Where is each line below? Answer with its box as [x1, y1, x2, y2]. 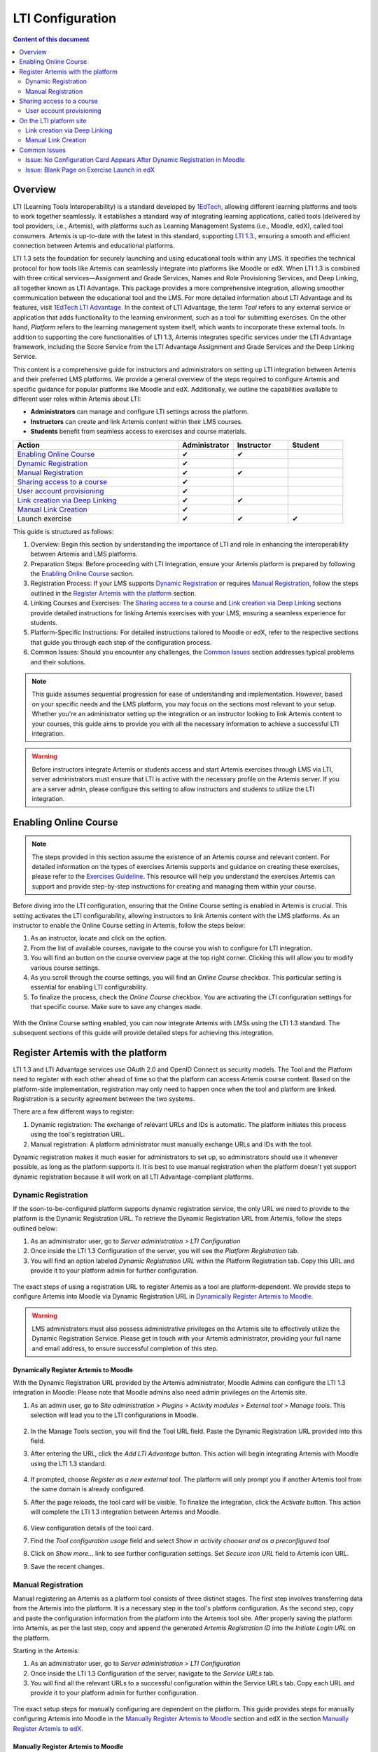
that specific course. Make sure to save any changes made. [30, 1003, 203, 1011]
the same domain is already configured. [30, 1485, 145, 1493]
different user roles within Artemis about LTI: [13, 395, 141, 403]
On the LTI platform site [19, 116, 87, 125]
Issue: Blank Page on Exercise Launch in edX [25, 165, 155, 174]
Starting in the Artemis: [13, 1646, 80, 1655]
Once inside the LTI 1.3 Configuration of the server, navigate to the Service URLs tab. [30, 1669, 275, 1678]
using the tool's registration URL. [30, 1130, 125, 1139]
